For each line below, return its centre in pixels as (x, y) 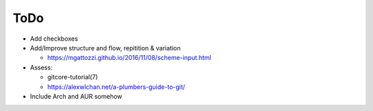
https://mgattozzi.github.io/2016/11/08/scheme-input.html (129, 58)
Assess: (41, 67)
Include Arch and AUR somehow (76, 96)
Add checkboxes (54, 39)
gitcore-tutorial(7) (73, 77)
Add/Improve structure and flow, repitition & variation (105, 48)
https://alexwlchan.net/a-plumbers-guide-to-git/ (116, 87)
